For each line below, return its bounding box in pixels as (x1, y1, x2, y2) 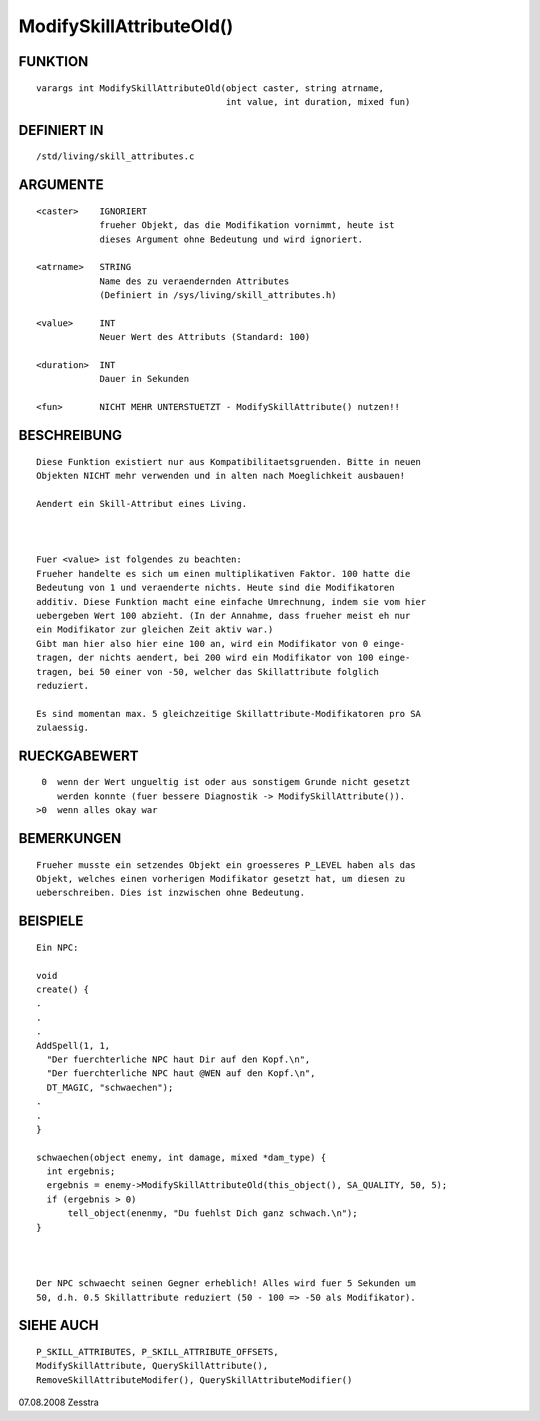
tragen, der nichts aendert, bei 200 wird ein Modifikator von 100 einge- (36, 652, 411, 664)
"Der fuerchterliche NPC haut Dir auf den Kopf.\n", (46, 1053, 311, 1065)
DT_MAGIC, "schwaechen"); (46, 1081, 174, 1093)
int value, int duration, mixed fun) (225, 96, 411, 107)
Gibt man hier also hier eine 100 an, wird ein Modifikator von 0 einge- (36, 638, 406, 649)
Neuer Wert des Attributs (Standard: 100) (99, 331, 311, 343)
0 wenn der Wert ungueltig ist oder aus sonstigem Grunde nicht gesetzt (41, 776, 411, 788)
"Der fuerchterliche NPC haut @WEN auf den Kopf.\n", (46, 1068, 316, 1079)
